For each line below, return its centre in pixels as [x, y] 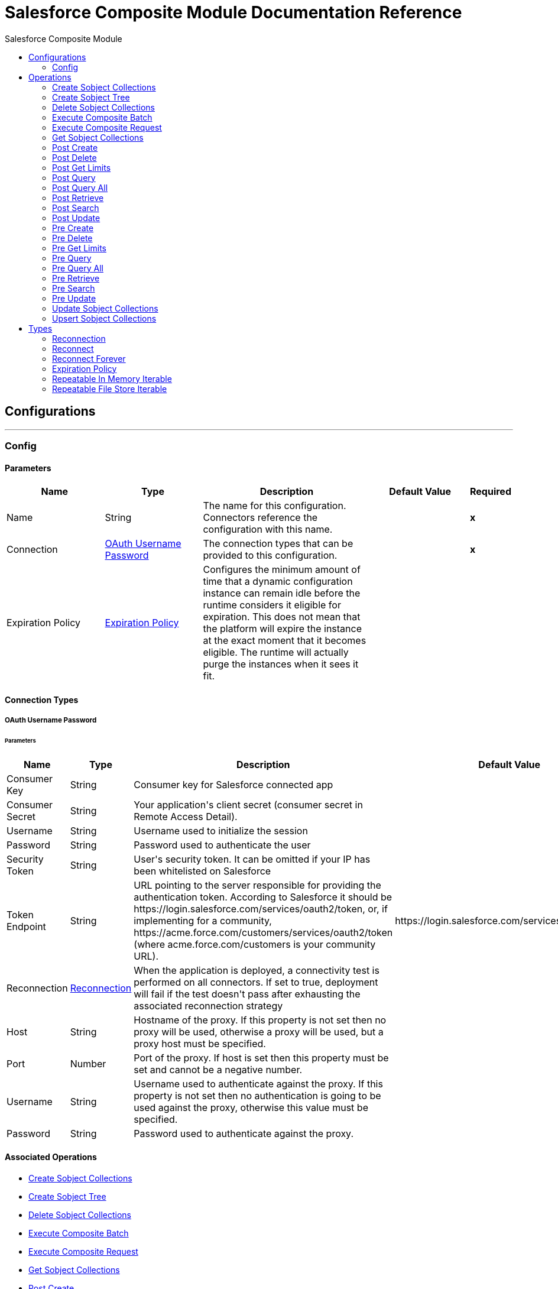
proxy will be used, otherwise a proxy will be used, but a [259, 1031]
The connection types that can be [278, 544]
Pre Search [74, 288]
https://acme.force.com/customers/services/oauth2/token [263, 932]
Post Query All [80, 187]
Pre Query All [78, 268]
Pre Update [74, 298]
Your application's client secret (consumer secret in [248, 804]
